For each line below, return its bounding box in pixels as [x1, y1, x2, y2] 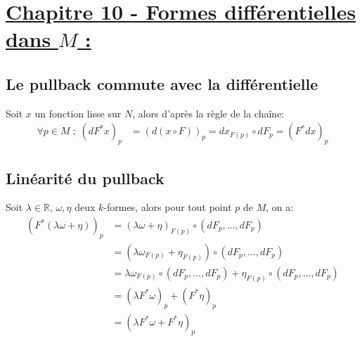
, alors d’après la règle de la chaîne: [132, 105, 285, 120]
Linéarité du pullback [6, 167, 164, 188]
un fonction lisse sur [34, 105, 122, 120]
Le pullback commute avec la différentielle [6, 72, 318, 94]
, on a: [266, 200, 294, 214]
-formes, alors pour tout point [103, 200, 232, 214]
